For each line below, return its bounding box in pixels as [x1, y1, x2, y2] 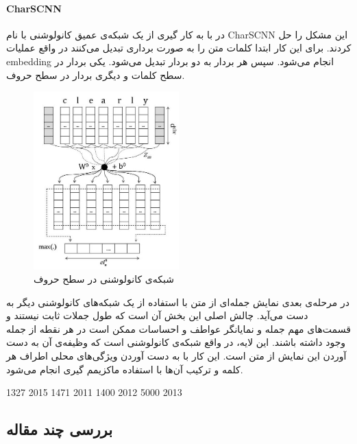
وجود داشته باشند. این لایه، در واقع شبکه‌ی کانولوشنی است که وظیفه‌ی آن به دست [6, 335, 346, 349]
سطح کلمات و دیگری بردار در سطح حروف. [6, 67, 185, 82]
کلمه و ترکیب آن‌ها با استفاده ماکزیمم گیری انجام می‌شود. [6, 362, 243, 376]
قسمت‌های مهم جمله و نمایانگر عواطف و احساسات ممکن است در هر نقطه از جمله [6, 321, 351, 336]
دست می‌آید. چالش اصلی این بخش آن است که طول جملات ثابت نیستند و [6, 308, 308, 323]
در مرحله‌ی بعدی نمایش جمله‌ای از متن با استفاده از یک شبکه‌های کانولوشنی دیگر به [6, 294, 349, 309]
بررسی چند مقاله [6, 419, 113, 440]
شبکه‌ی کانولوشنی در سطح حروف [34, 272, 174, 286]
